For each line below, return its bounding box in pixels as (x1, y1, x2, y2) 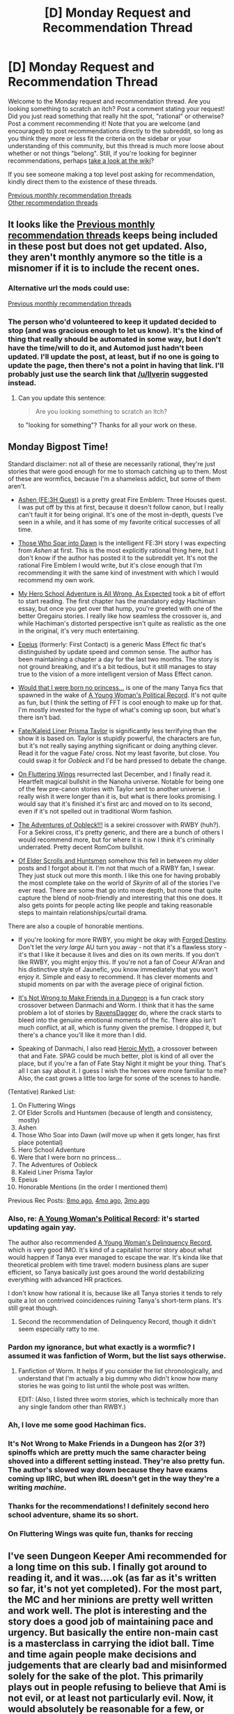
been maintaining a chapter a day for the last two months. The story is (17, 655, 219, 663)
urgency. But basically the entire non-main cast (8, 1627, 219, 1639)
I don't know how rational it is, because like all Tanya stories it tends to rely (8, 1289, 222, 1297)
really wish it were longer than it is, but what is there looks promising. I (17, 792, 220, 800)
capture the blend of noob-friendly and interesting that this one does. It (17, 893, 223, 902)
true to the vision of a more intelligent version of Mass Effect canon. (17, 670, 213, 678)
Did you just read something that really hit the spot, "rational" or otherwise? (8, 112, 224, 120)
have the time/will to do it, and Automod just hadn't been (8, 343, 204, 352)
